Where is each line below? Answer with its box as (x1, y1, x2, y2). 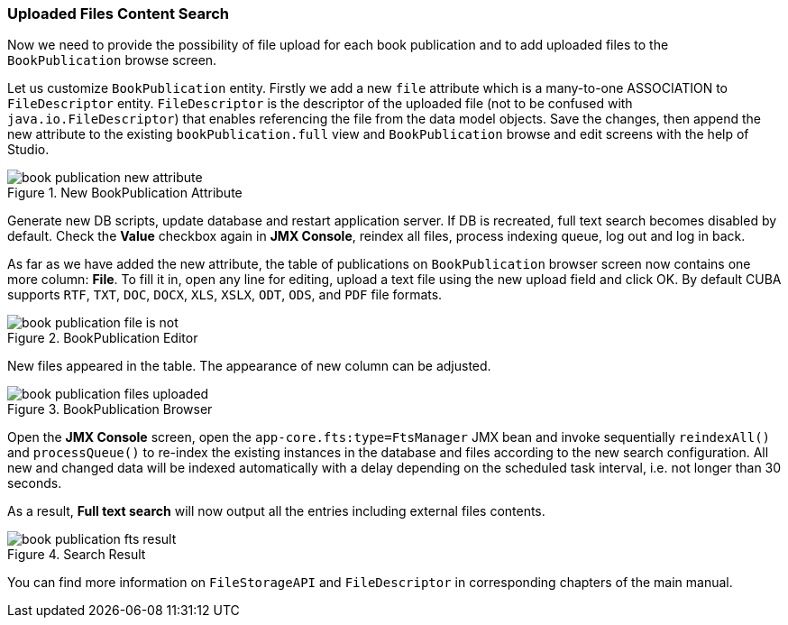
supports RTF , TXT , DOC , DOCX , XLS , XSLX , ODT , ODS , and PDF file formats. (7, 287, 443, 303)
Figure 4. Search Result (7, 547, 146, 563)
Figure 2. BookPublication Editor (7, 330, 198, 346)
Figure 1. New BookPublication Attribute (7, 185, 243, 201)
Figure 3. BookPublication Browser (7, 401, 213, 418)
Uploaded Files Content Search (7, 5, 230, 23)
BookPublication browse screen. (7, 52, 217, 69)
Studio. (7, 142, 50, 158)
